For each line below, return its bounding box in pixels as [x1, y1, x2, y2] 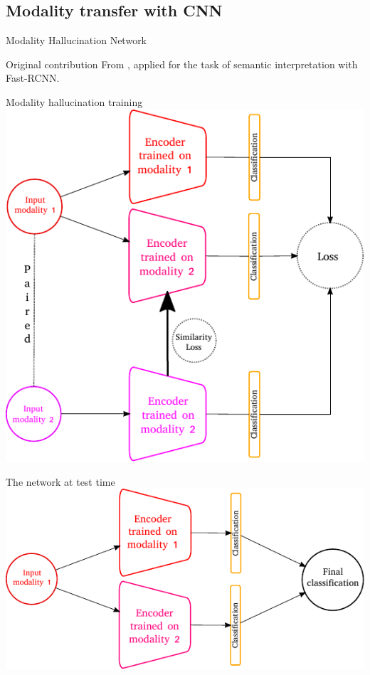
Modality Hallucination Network [6, 33, 147, 48]
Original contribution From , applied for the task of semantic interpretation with [6, 56, 358, 71]
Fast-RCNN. [6, 70, 60, 85]
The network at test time [6, 474, 115, 489]
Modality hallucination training [6, 94, 143, 109]
